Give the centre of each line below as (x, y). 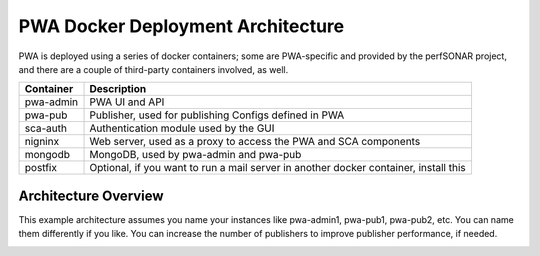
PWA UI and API (127, 102)
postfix (40, 168)
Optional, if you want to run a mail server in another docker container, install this (277, 168)
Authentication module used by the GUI (182, 128)
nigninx (42, 142)
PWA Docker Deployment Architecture (181, 26)
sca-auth (45, 128)
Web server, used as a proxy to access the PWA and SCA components (255, 142)
